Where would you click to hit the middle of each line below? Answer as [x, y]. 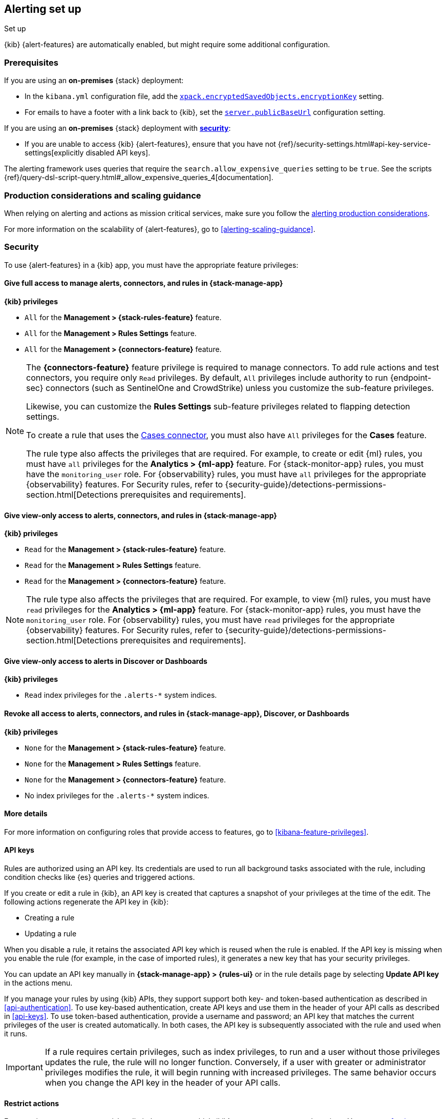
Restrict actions [31, 1103]
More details [26, 814]
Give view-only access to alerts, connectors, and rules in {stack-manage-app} [141, 515]
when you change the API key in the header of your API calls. [163, 1082]
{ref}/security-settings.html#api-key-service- [354, 144]
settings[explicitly [54, 153]
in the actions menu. [38, 983]
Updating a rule [51, 933]
